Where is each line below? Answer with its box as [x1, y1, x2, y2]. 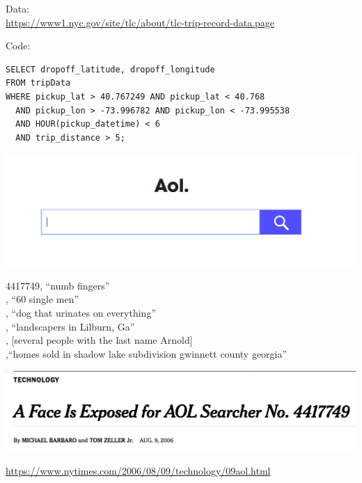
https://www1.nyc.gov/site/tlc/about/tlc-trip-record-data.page [6, 15, 275, 29]
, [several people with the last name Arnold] [6, 333, 193, 347]
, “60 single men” [6, 292, 79, 306]
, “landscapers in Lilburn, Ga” [6, 319, 135, 333]
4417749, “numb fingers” [6, 278, 110, 292]
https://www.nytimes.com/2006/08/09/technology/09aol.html [6, 463, 271, 477]
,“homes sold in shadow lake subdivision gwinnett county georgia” [6, 346, 288, 361]
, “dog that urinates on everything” [6, 306, 157, 320]
